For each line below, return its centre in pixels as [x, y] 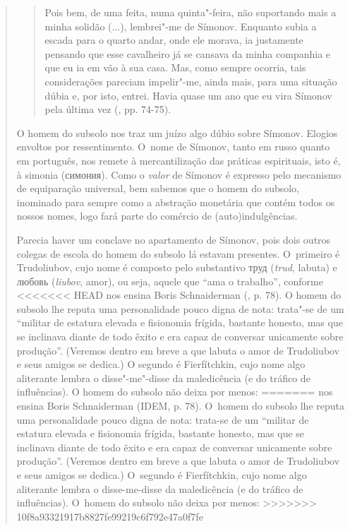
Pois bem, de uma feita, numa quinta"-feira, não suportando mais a [191, 12]
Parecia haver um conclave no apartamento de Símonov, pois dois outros [174, 239]
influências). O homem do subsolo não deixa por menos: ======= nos [175, 392]
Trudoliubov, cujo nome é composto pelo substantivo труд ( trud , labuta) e [177, 267]
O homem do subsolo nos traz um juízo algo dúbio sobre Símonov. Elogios [177, 132]
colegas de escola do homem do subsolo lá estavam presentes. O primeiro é [178, 253]
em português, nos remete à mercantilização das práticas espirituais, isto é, [179, 160]
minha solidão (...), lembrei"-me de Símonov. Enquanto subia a [181, 26]
